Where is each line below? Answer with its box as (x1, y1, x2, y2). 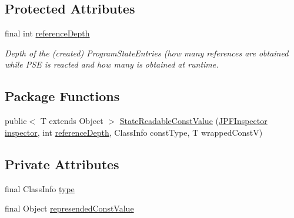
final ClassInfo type (5, 182, 75, 194)
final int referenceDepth (5, 27, 90, 39)
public (5, 115, 27, 127)
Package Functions (5, 87, 120, 105)
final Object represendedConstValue (5, 202, 134, 214)
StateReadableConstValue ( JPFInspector (119, 115, 268, 127)
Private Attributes (5, 155, 119, 173)
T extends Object (40, 115, 103, 127)
